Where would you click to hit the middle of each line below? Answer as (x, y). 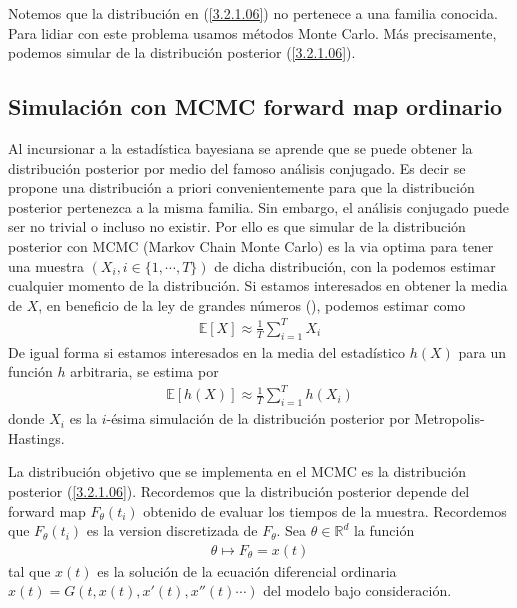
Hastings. (36, 437)
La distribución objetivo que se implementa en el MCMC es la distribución (237, 471)
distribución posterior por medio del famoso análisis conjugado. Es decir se (237, 167)
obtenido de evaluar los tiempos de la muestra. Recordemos (325, 510)
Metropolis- (449, 418)
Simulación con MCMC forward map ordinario (255, 106)
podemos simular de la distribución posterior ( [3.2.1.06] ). (182, 52)
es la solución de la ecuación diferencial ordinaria (247, 570)
